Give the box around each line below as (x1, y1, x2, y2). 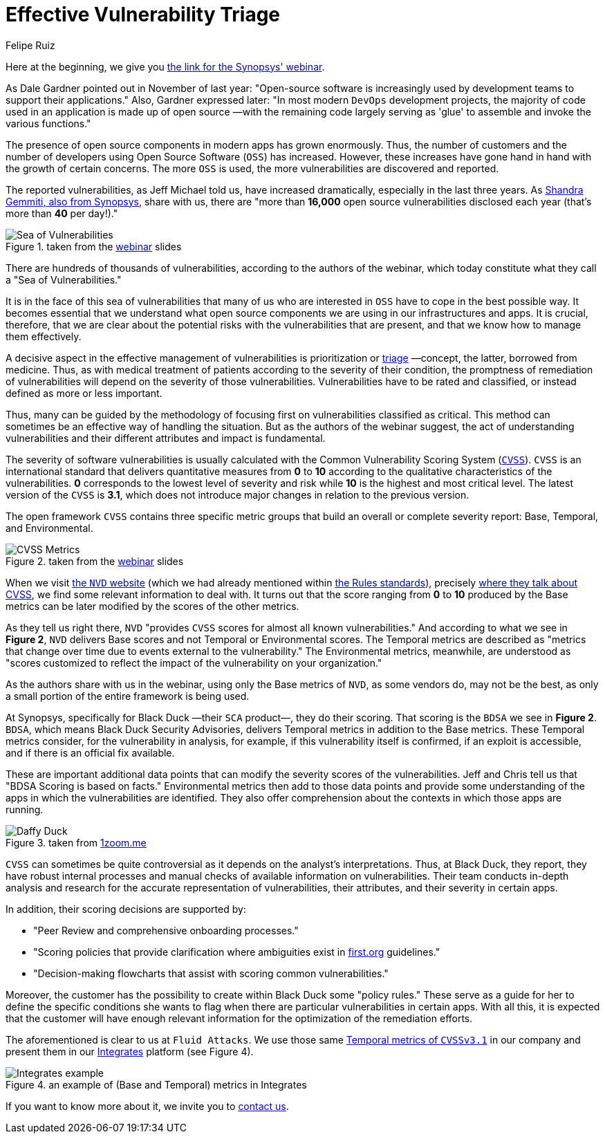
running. (6, 803, 44, 815)
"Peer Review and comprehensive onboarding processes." (33, 924, 299, 936)
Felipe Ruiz (6, 39, 55, 51)
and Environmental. (6, 521, 93, 534)
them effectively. (6, 330, 82, 342)
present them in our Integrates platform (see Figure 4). (6, 1045, 254, 1057)
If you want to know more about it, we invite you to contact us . (6, 1100, 289, 1112)
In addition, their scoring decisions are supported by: (6, 902, 246, 915)
